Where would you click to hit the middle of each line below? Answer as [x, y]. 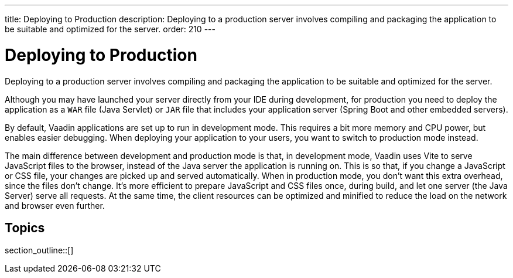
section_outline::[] [39, 250]
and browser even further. [55, 205]
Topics [25, 228]
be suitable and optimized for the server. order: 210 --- [110, 29]
